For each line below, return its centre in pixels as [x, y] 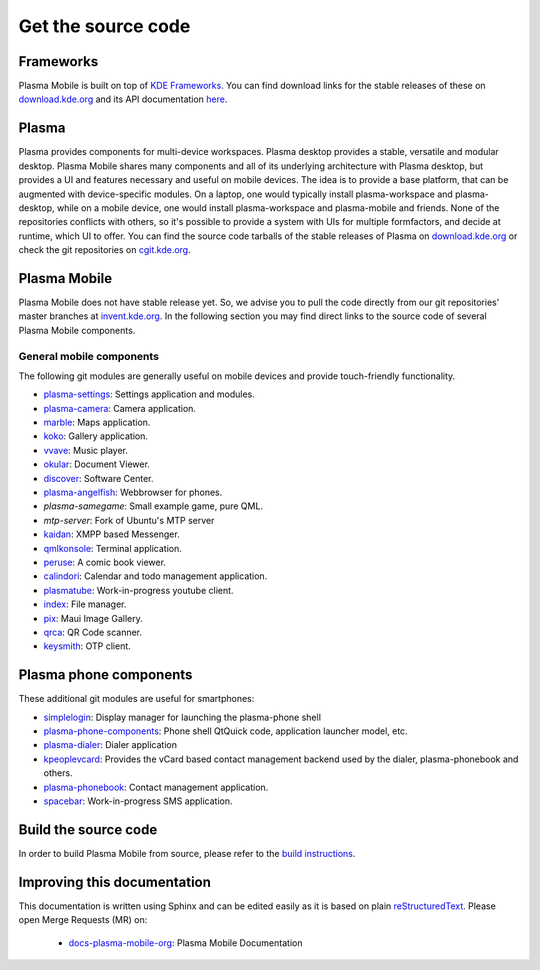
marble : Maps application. [97, 422]
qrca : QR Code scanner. [93, 632]
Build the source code [88, 829]
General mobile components [89, 356]
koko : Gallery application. [96, 436]
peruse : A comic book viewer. [105, 562]
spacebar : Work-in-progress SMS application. [138, 801]
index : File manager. [85, 604]
